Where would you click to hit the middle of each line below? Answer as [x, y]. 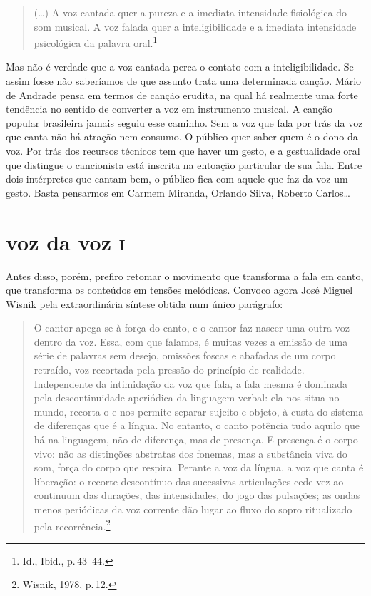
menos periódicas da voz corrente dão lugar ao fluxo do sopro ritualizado [193, 509]
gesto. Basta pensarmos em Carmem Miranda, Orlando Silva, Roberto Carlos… [178, 192]
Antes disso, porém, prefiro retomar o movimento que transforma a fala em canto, [185, 276]
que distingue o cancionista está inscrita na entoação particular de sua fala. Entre [184, 164]
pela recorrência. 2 [72, 525]
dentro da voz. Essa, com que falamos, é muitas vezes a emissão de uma [191, 341]
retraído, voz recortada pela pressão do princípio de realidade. [169, 370]
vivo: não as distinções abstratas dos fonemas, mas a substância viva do [190, 453]
